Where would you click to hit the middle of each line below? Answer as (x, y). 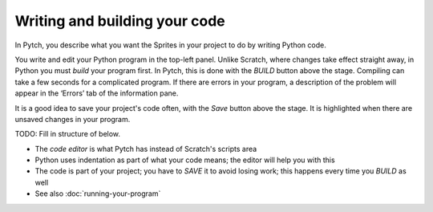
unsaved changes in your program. (73, 119)
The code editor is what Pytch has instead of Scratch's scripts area (146, 149)
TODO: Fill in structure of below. (67, 134)
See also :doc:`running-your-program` (98, 194)
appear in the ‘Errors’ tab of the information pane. (97, 93)
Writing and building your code (120, 21)
